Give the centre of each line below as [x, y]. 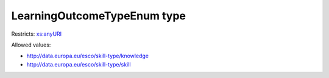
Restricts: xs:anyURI [37, 34]
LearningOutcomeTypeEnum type [98, 16]
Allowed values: [31, 45]
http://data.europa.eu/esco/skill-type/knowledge [88, 56]
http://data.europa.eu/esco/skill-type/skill [79, 64]
